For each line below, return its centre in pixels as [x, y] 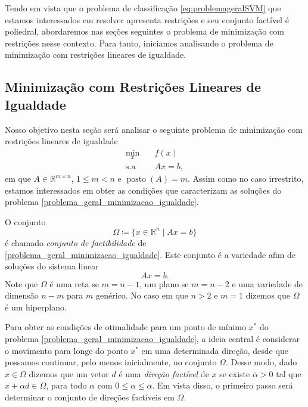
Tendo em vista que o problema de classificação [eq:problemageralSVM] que [143, 8]
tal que [289, 373]
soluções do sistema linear [52, 266]
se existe [235, 373]
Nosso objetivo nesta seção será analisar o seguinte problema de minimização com [154, 129]
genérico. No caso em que [142, 295]
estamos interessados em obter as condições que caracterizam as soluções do [143, 190]
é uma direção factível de [164, 373]
